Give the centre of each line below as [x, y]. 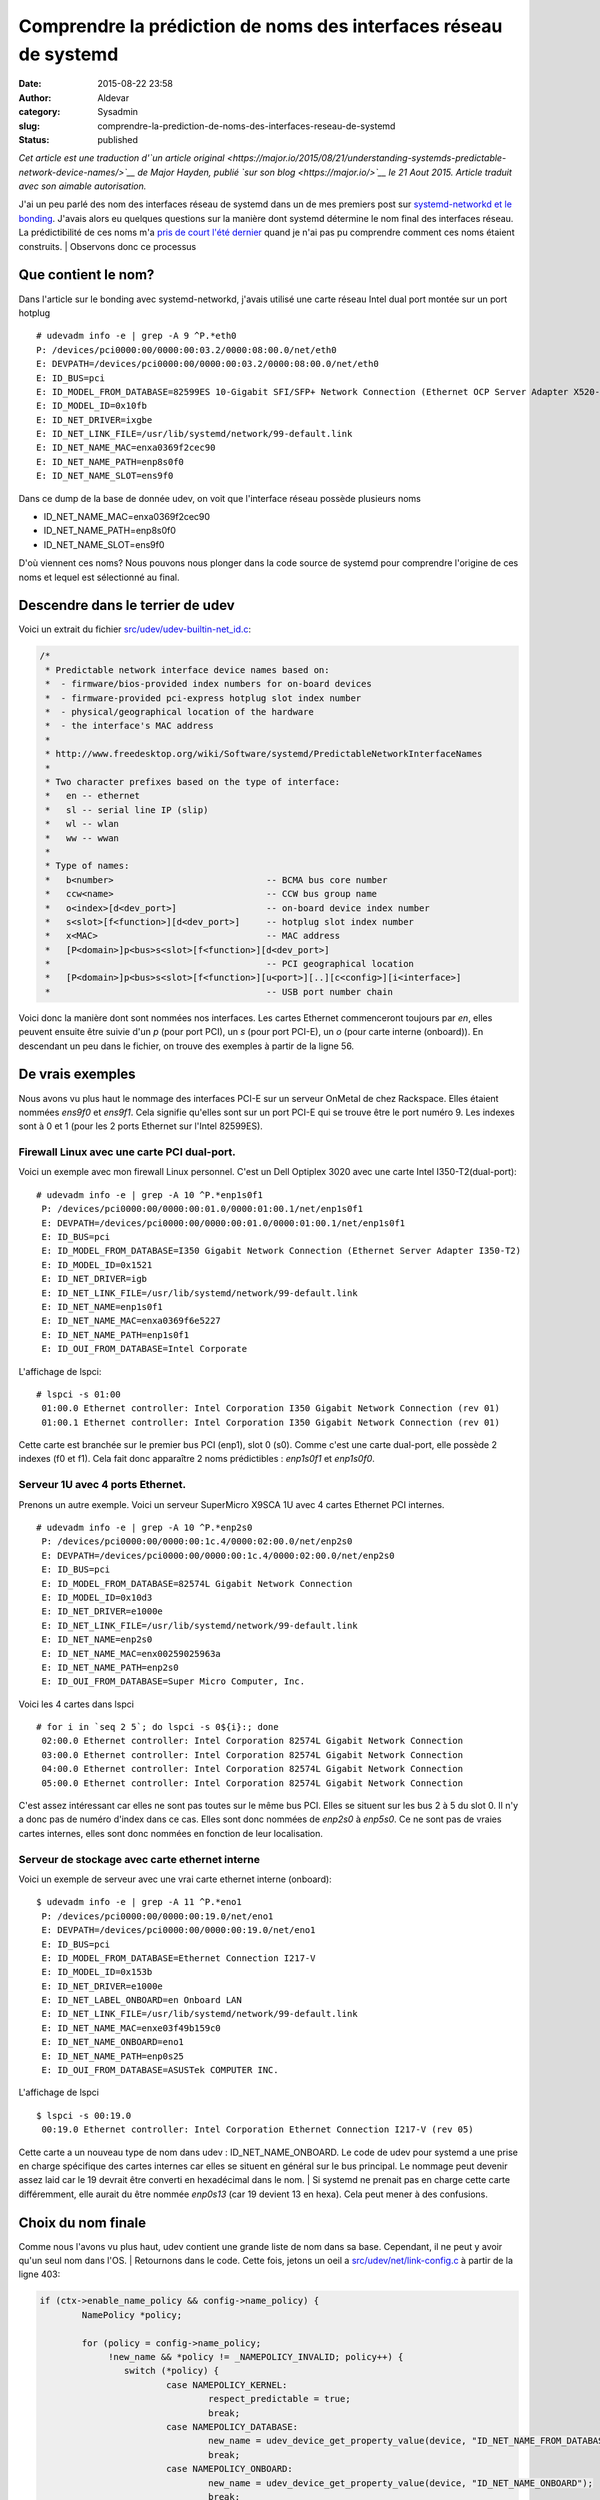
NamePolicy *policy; [132, 2314]
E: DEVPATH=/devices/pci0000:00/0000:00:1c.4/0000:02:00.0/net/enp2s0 [218, 1555]
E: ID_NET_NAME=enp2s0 [97, 1639]
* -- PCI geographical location [230, 964]
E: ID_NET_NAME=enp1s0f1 [102, 1306]
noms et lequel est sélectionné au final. [99, 577]
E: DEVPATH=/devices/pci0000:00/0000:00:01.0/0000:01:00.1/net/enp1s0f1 [223, 1223]
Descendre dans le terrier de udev [126, 605]
